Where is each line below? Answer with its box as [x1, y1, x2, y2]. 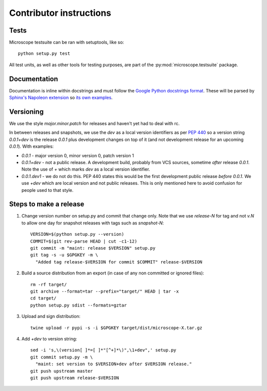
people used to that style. [21, 187, 74, 193]
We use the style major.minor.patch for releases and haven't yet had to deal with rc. [9, 121, 180, 127]
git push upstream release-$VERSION [30, 375, 119, 381]
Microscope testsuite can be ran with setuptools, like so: [9, 40, 124, 45]
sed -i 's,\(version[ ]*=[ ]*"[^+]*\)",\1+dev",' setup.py [30, 348, 177, 353]
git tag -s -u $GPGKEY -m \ [30, 252, 98, 258]
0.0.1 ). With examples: [9, 143, 54, 149]
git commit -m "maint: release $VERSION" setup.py [30, 245, 156, 251]
